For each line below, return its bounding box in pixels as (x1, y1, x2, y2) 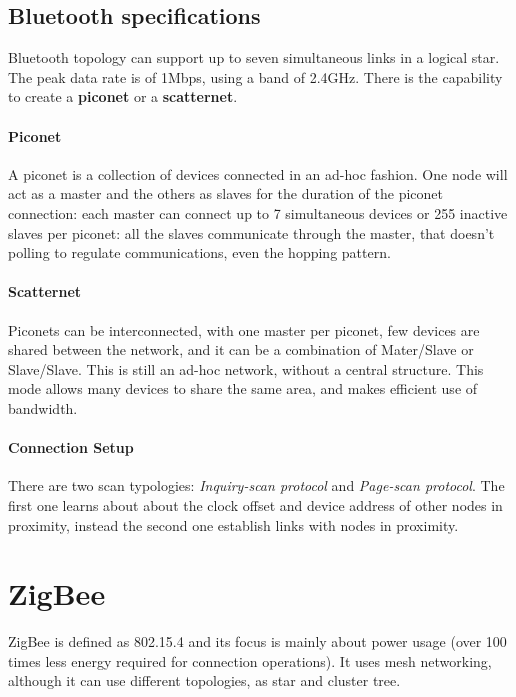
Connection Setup (8, 437, 134, 458)
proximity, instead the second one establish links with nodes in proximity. (8, 514, 459, 535)
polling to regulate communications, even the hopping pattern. (8, 242, 391, 263)
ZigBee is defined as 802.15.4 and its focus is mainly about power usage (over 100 (8, 631, 507, 652)
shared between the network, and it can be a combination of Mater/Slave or (8, 339, 474, 360)
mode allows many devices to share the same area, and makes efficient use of (8, 378, 478, 399)
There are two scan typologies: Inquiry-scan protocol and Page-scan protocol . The (8, 475, 505, 496)
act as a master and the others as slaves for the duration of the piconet (8, 183, 443, 204)
